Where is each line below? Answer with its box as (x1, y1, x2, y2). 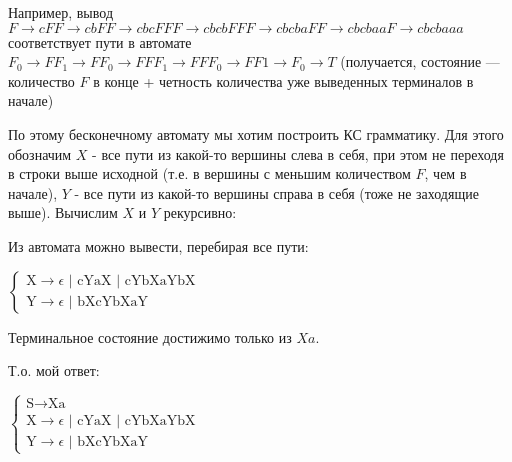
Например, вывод (8, 2, 114, 22)
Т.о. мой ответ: (8, 360, 100, 381)
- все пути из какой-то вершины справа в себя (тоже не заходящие (74, 182, 479, 203)
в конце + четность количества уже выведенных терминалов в (93, 70, 474, 91)
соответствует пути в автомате (8, 31, 192, 52)
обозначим (8, 143, 72, 164)
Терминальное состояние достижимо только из (8, 326, 292, 347)
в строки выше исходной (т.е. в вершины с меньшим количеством (8, 163, 411, 184)
